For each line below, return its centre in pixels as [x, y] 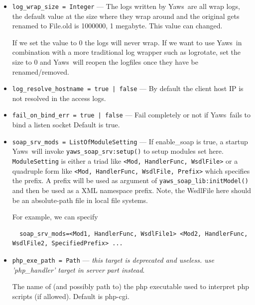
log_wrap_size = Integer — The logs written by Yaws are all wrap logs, [126, 6]
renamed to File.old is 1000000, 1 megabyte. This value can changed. [117, 26]
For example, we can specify [55, 217]
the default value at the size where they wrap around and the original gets [126, 16]
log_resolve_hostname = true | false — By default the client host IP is [128, 88]
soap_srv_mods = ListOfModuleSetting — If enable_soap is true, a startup [130, 141]
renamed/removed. [41, 71]
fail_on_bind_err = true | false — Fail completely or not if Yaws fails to [131, 115]
